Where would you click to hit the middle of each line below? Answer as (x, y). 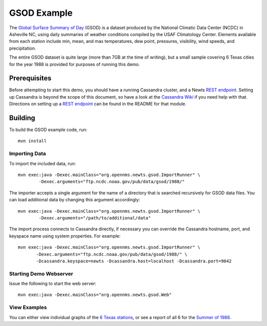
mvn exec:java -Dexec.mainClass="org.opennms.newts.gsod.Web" (95, 295)
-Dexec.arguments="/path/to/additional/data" (95, 218)
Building (22, 118)
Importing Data (28, 154)
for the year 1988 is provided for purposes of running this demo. (75, 64)
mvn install (32, 141)
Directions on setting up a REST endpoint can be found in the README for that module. (98, 104)
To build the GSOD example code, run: (48, 130)
